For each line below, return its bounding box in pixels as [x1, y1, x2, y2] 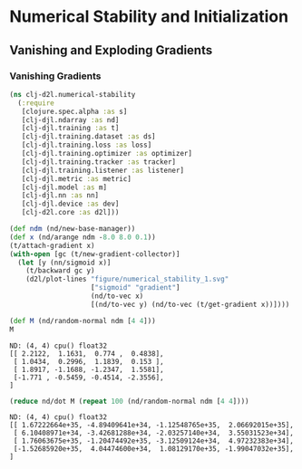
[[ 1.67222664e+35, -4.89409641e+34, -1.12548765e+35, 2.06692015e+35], [9, 421, 295, 430]
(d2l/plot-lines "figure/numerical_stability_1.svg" [25, 274, 229, 284]
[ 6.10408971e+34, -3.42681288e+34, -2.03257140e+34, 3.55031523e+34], [13, 428, 295, 438]
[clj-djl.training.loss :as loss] [21, 140, 152, 150]
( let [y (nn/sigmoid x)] [17, 258, 112, 267]
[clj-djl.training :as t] [21, 124, 120, 133]
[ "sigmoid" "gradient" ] [90, 283, 180, 292]
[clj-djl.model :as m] [21, 183, 107, 192]
